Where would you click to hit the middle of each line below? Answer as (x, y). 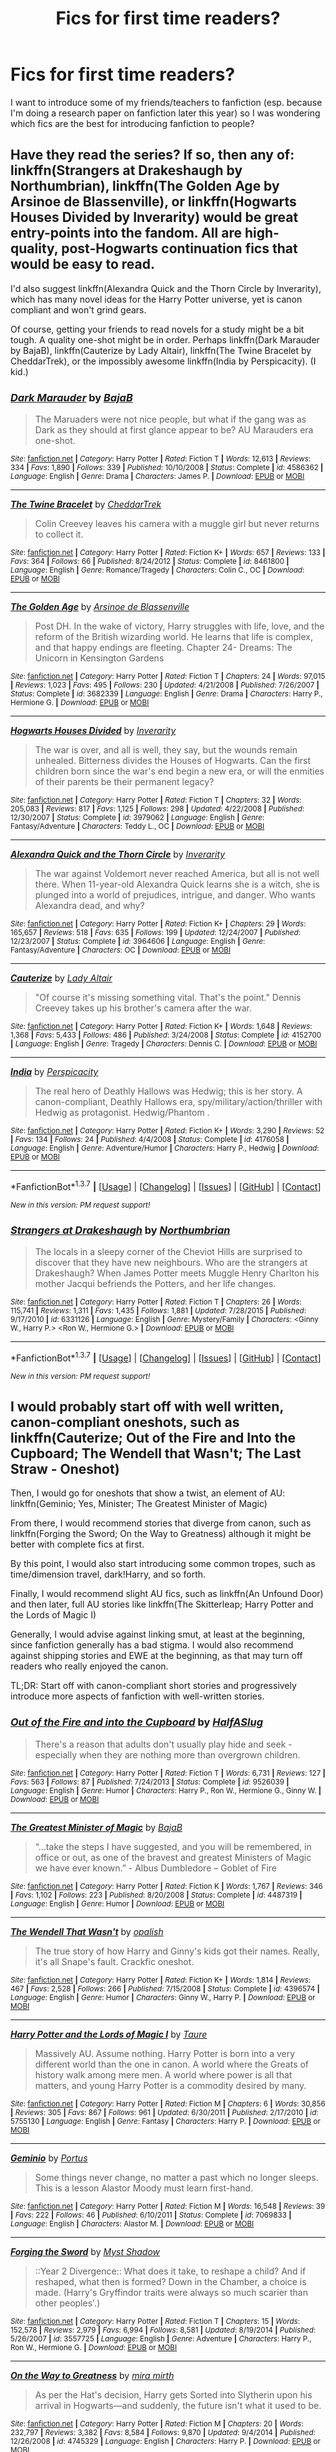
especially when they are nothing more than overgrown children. (167, 1754)
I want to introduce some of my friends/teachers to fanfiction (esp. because (166, 102)
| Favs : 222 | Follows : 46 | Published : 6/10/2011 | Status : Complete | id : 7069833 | (151, 2215)
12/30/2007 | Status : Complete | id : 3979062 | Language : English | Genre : (137, 818)
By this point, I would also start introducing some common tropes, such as (163, 1564)
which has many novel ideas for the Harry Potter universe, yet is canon (156, 299)
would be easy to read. (82, 264)
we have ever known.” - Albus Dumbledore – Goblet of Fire (156, 1868)
